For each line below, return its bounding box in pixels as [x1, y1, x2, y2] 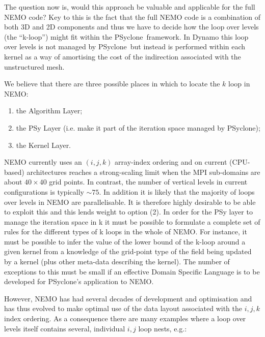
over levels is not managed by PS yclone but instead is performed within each [4, 41, 246, 52]
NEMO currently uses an [4, 157, 82, 167]
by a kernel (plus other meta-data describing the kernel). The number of [4, 256, 230, 267]
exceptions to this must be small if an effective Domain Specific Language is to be [4, 266, 260, 277]
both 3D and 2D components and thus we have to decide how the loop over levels [4, 21, 259, 32]
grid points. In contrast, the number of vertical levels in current [49, 176, 248, 187]
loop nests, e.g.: [138, 323, 187, 333]
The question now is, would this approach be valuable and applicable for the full [4, 2, 255, 12]
